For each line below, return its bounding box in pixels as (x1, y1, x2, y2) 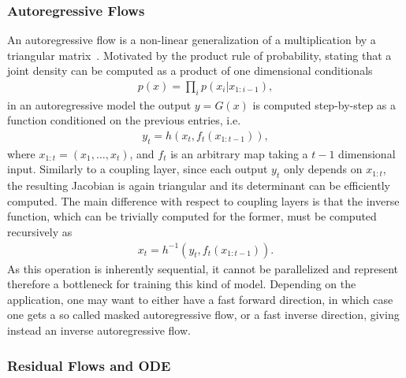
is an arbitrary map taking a (170, 145, 308, 161)
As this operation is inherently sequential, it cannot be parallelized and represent (7, 260, 399, 276)
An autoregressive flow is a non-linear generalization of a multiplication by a (7, 31, 376, 48)
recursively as (7, 224, 73, 240)
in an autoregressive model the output (7, 96, 192, 113)
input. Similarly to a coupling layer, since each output (7, 161, 268, 177)
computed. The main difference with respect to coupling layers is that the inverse (7, 192, 400, 209)
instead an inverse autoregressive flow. (7, 322, 191, 339)
